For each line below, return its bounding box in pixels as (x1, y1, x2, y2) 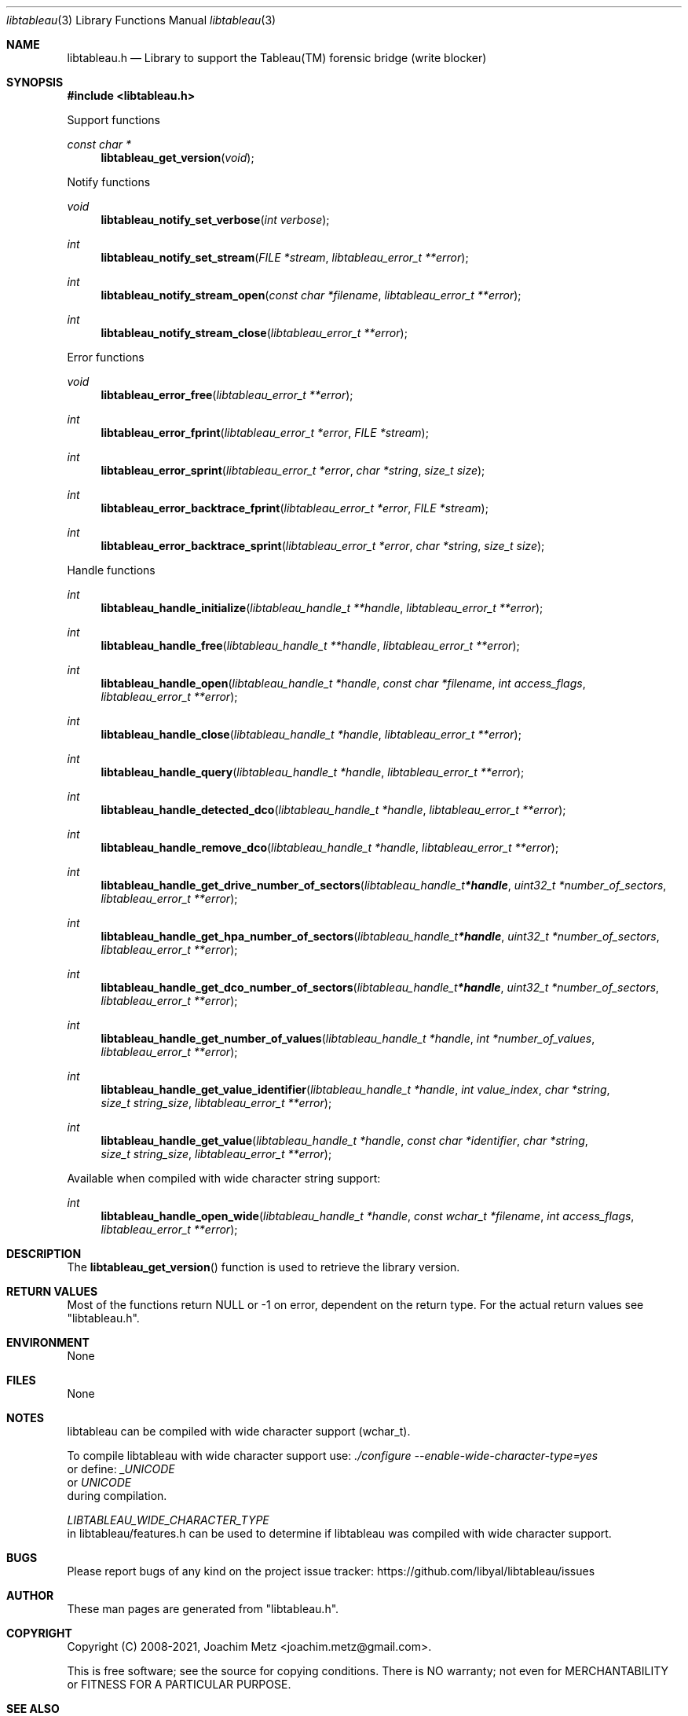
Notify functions (67, 175, 151, 189)
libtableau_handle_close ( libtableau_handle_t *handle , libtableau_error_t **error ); (101, 728, 521, 741)
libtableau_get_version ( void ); (101, 151, 254, 164)
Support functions (67, 113, 160, 126)
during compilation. (67, 1489, 167, 1502)
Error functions (67, 350, 145, 364)
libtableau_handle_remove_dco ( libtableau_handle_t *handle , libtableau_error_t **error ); (101, 841, 559, 854)
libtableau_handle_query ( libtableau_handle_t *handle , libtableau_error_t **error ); (101, 765, 525, 779)
